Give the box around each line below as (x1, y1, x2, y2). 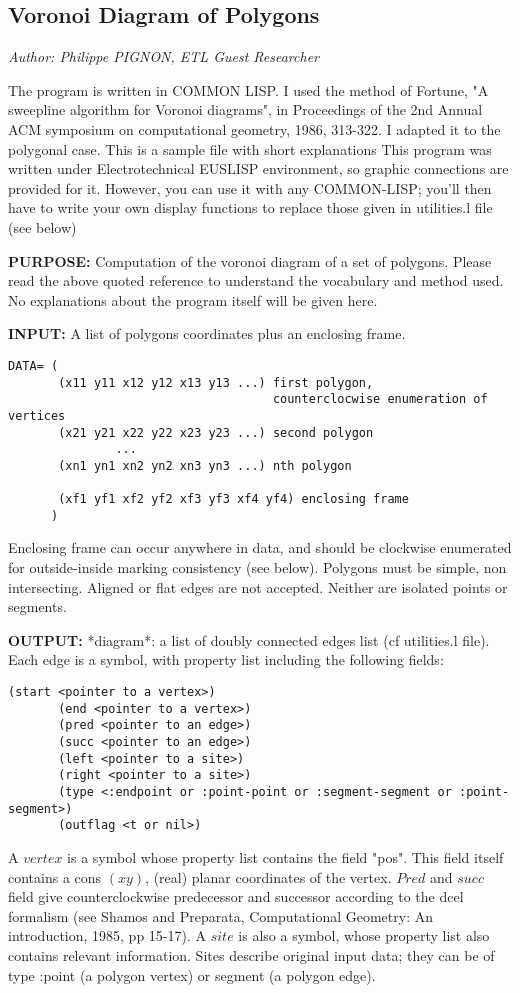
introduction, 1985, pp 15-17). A (8, 925, 207, 946)
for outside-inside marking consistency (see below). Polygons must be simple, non (8, 557, 507, 578)
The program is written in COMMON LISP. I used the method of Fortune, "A (8, 79, 489, 100)
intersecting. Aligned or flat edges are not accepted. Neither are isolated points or (8, 576, 508, 597)
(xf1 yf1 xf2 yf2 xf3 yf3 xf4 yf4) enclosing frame (58, 492, 409, 507)
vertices (8, 408, 66, 423)
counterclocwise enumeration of (272, 392, 488, 407)
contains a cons (8, 866, 102, 887)
